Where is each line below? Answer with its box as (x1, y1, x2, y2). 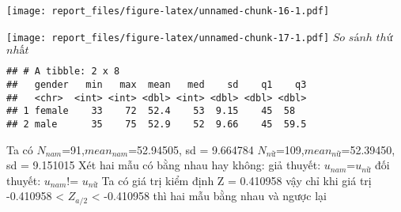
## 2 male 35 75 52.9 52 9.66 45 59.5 (6, 118, 307, 130)
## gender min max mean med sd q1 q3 (6, 78, 307, 90)
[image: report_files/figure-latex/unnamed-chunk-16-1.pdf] (6, 6, 330, 17)
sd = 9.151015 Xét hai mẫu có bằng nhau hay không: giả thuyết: (6, 157, 321, 173)
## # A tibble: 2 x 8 (6, 66, 120, 78)
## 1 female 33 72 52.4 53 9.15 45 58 (6, 105, 296, 117)
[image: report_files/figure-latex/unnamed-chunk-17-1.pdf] (6, 32, 330, 44)
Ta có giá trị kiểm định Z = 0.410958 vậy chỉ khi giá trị (101, 172, 372, 188)
